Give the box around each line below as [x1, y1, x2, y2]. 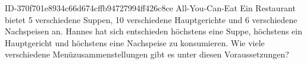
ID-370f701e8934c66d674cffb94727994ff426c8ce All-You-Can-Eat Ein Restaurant [5, 2, 296, 14]
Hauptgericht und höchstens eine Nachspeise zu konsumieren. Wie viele [5, 36, 265, 49]
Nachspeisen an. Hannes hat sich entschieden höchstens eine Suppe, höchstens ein [5, 25, 302, 37]
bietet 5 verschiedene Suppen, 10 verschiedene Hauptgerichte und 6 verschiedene [5, 13, 297, 25]
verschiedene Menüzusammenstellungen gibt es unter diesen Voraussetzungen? [5, 48, 289, 60]
